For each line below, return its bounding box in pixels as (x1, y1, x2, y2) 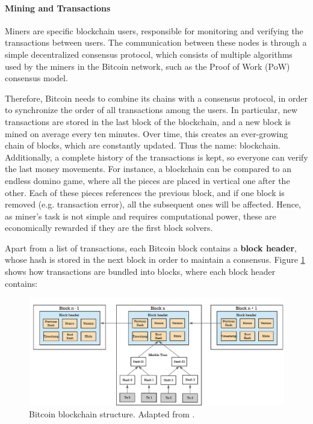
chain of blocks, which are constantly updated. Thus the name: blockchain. (5, 139, 281, 152)
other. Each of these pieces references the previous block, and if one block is (5, 186, 285, 198)
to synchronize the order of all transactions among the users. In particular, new (5, 103, 297, 116)
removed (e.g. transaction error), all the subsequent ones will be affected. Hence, (5, 198, 302, 210)
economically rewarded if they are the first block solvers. (5, 221, 213, 234)
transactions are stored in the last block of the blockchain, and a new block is (5, 115, 291, 128)
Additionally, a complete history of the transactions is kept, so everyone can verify (5, 150, 308, 163)
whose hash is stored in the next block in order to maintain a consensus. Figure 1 (5, 253, 305, 266)
